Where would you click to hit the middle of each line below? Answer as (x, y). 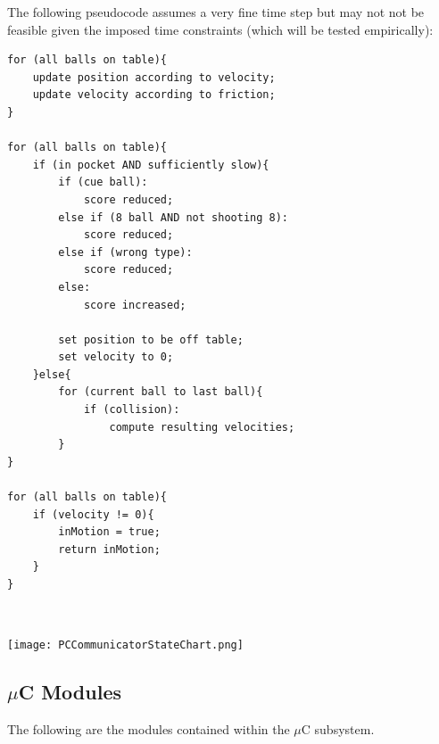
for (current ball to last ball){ (161, 392)
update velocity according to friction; (154, 95)
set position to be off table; (151, 339)
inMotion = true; (109, 532)
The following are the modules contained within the (149, 729)
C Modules (70, 692)
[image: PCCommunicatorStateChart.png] (125, 645)
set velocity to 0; (116, 357)
